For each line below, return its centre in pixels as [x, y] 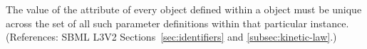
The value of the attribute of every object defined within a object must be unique [184, 9]
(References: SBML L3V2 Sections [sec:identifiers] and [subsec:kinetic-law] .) [171, 37]
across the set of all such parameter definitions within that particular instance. [177, 23]
